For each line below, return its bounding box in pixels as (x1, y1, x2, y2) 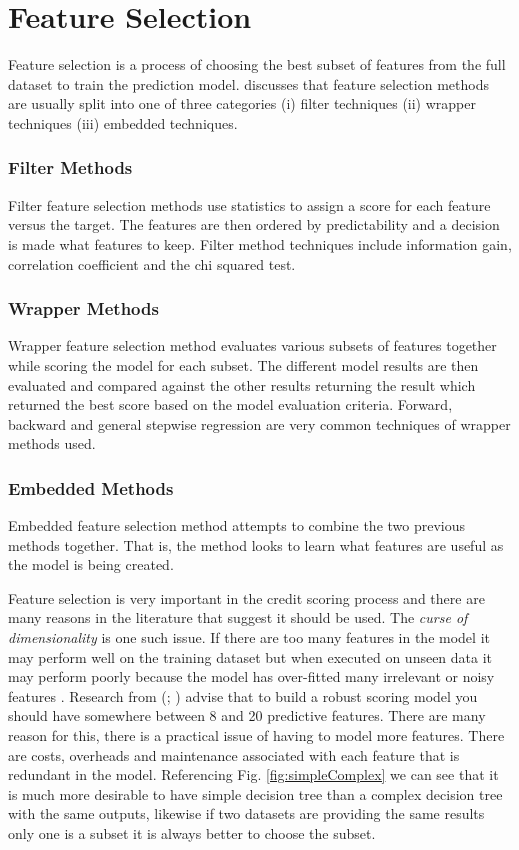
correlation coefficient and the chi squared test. (8, 253, 296, 274)
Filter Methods (8, 155, 133, 180)
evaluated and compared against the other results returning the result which (8, 374, 476, 395)
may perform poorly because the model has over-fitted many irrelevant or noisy (8, 666, 495, 687)
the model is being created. (8, 554, 174, 575)
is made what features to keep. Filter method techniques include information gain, (8, 233, 512, 254)
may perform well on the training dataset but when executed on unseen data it (8, 646, 493, 667)
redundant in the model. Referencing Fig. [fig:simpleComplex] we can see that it (8, 764, 499, 785)
